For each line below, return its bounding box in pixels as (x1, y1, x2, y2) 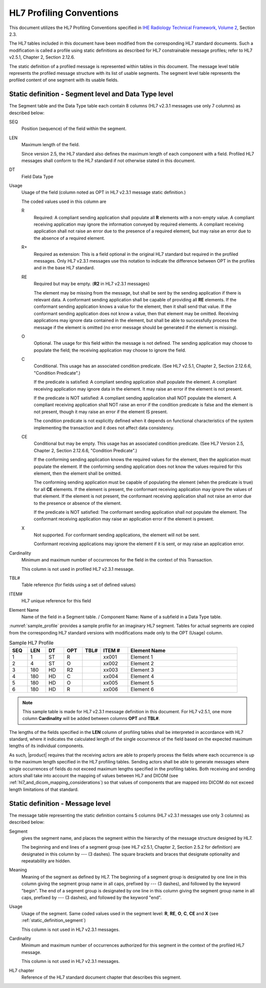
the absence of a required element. (33, 235, 105, 241)
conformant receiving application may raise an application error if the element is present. (33, 516, 214, 522)
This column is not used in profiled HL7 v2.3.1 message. (21, 566, 134, 572)
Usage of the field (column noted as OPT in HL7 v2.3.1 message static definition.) (21, 190, 186, 196)
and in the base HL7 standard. (33, 265, 95, 271)
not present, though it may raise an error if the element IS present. (33, 409, 168, 415)
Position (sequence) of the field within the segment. (21, 126, 127, 132)
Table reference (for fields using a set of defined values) (21, 582, 136, 588)
